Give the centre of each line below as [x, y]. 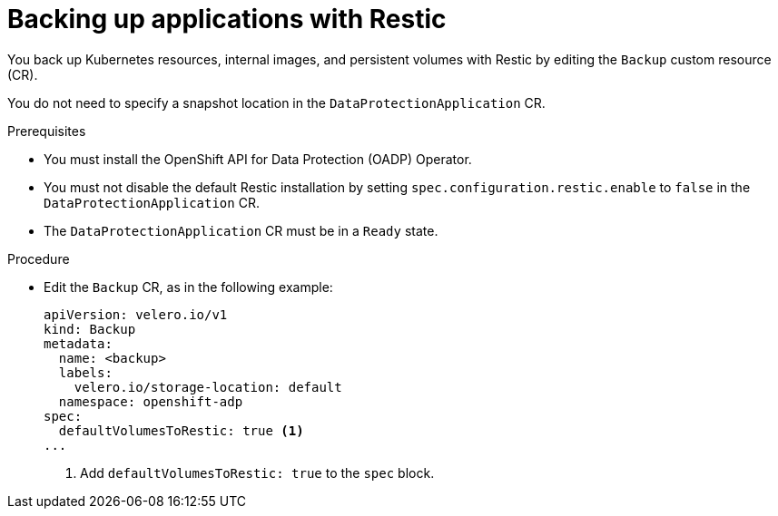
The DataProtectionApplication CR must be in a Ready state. [241, 230]
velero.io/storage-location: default [208, 387]
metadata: [78, 343]
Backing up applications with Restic [227, 19]
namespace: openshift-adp [151, 401]
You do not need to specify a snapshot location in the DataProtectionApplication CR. [276, 102]
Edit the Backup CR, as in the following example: [188, 287]
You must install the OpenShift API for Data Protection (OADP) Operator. [258, 159]
